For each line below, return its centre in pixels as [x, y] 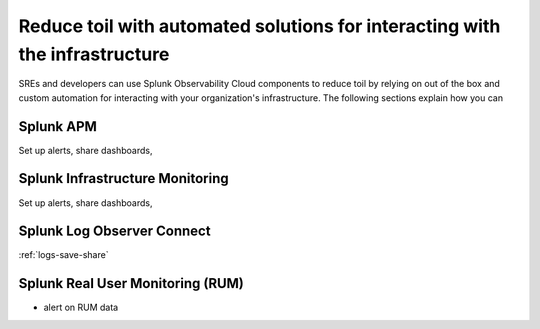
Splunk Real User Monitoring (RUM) [131, 283]
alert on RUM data [81, 307]
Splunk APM [57, 126]
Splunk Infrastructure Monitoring [123, 178]
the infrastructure [94, 54]
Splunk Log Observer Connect [114, 231]
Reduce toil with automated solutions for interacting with [259, 26]
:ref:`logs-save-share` [63, 255]
